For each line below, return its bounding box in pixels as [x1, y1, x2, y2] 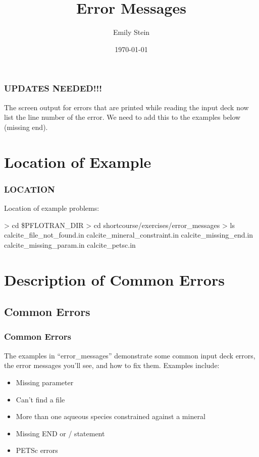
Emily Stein [113, 27, 150, 37]
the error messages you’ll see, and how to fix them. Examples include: [4, 360, 220, 371]
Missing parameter [16, 377, 74, 387]
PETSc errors [16, 445, 58, 455]
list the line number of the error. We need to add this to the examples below [4, 112, 241, 122]
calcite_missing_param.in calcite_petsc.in [4, 239, 136, 250]
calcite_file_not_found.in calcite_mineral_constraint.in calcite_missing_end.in [4, 230, 253, 240]
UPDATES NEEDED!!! [4, 82, 102, 95]
